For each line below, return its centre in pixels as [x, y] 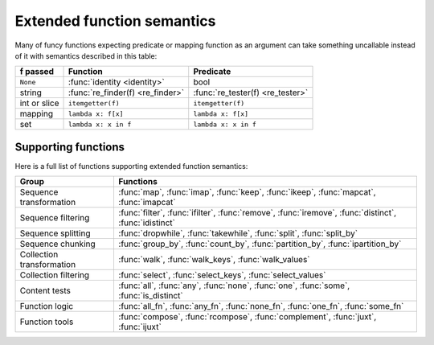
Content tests [45, 291]
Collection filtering [55, 275]
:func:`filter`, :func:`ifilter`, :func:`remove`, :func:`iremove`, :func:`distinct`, [258, 213]
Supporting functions [70, 147]
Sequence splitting [55, 233]
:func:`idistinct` [147, 223]
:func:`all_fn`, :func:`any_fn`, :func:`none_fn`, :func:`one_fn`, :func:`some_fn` [261, 306]
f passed [37, 72]
